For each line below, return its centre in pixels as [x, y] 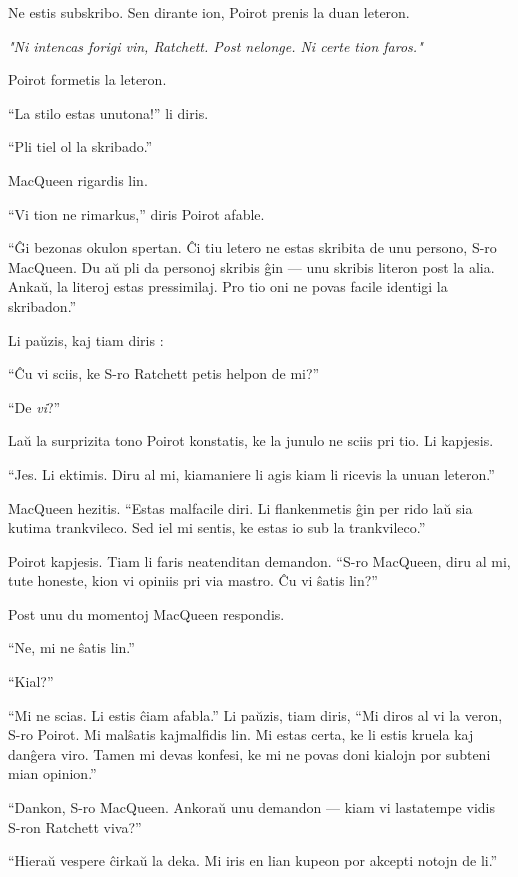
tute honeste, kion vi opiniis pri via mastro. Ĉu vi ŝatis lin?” [193, 580]
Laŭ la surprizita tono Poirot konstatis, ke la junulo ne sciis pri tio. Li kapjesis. [251, 440]
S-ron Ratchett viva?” [75, 826]
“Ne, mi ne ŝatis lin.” [71, 647]
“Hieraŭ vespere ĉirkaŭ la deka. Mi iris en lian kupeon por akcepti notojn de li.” [253, 860]
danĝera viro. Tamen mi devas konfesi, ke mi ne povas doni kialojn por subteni [249, 753]
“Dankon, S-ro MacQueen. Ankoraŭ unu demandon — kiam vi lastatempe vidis [251, 807]
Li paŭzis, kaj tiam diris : [86, 339]
